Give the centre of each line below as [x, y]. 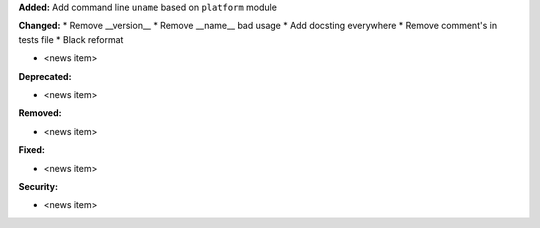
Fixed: [31, 150]
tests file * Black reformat [71, 39]
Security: [38, 186]
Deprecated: [45, 76]
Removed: [40, 113]
